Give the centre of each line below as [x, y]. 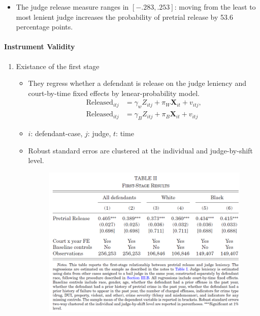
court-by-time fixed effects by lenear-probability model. [114, 93]
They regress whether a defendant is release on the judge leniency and [137, 83]
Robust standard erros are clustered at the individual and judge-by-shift [140, 150]
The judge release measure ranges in [72, 7]
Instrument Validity [40, 46]
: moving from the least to [215, 7]
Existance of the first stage [58, 66]
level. [36, 160]
